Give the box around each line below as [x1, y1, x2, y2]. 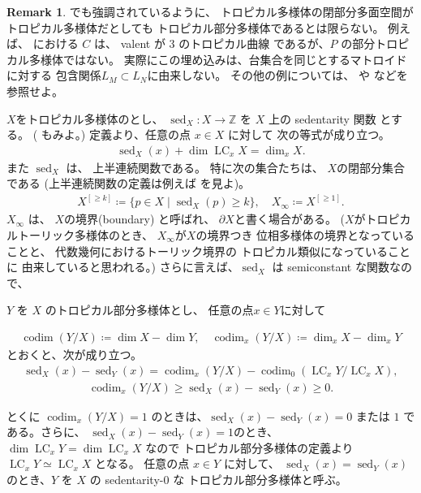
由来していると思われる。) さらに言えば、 [21, 258, 239, 275]
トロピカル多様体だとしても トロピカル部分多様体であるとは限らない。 [6, 19, 384, 36]
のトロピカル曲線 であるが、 [178, 35, 330, 52]
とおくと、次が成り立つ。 [6, 346, 142, 363]
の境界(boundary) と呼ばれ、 [64, 210, 216, 227]
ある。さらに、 [6, 423, 86, 440]
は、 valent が [94, 35, 165, 52]
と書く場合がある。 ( [234, 210, 345, 227]
